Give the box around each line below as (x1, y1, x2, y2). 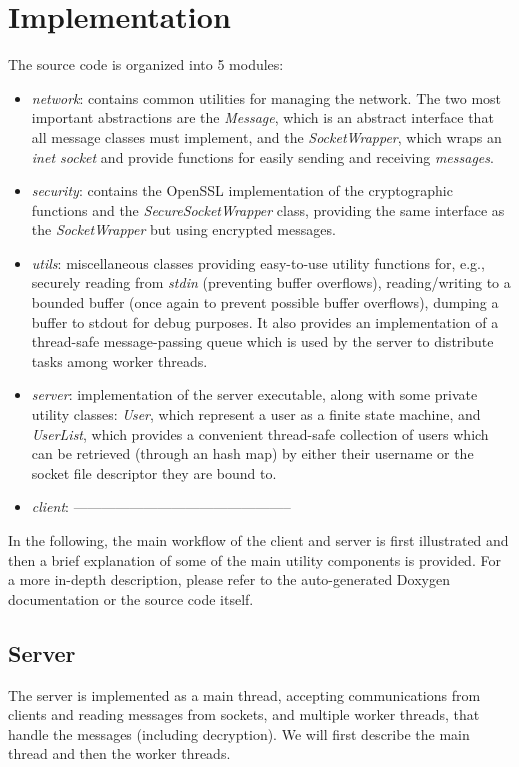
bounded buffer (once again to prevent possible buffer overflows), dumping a (31, 292, 499, 313)
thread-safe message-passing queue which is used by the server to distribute (31, 331, 494, 352)
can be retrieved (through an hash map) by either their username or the (31, 443, 474, 464)
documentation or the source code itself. (8, 588, 254, 609)
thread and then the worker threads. (8, 743, 231, 764)
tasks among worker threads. (31, 350, 208, 371)
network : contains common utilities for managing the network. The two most (31, 87, 502, 108)
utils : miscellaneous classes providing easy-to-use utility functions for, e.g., (31, 252, 485, 273)
